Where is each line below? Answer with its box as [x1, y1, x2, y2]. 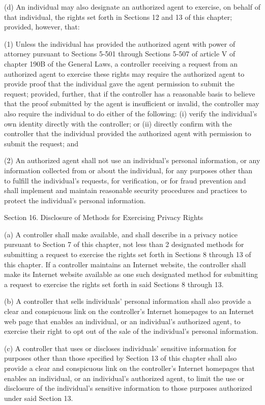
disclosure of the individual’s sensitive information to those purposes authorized [4, 383, 252, 393]
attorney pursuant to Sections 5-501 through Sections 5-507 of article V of [4, 48, 235, 59]
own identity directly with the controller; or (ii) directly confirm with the [4, 118, 232, 129]
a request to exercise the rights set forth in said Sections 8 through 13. [4, 278, 224, 289]
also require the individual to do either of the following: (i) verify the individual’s [4, 108, 257, 118]
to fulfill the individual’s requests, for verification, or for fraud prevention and [4, 175, 246, 185]
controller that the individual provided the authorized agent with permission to [4, 128, 251, 139]
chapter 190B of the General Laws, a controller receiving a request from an [4, 58, 238, 69]
